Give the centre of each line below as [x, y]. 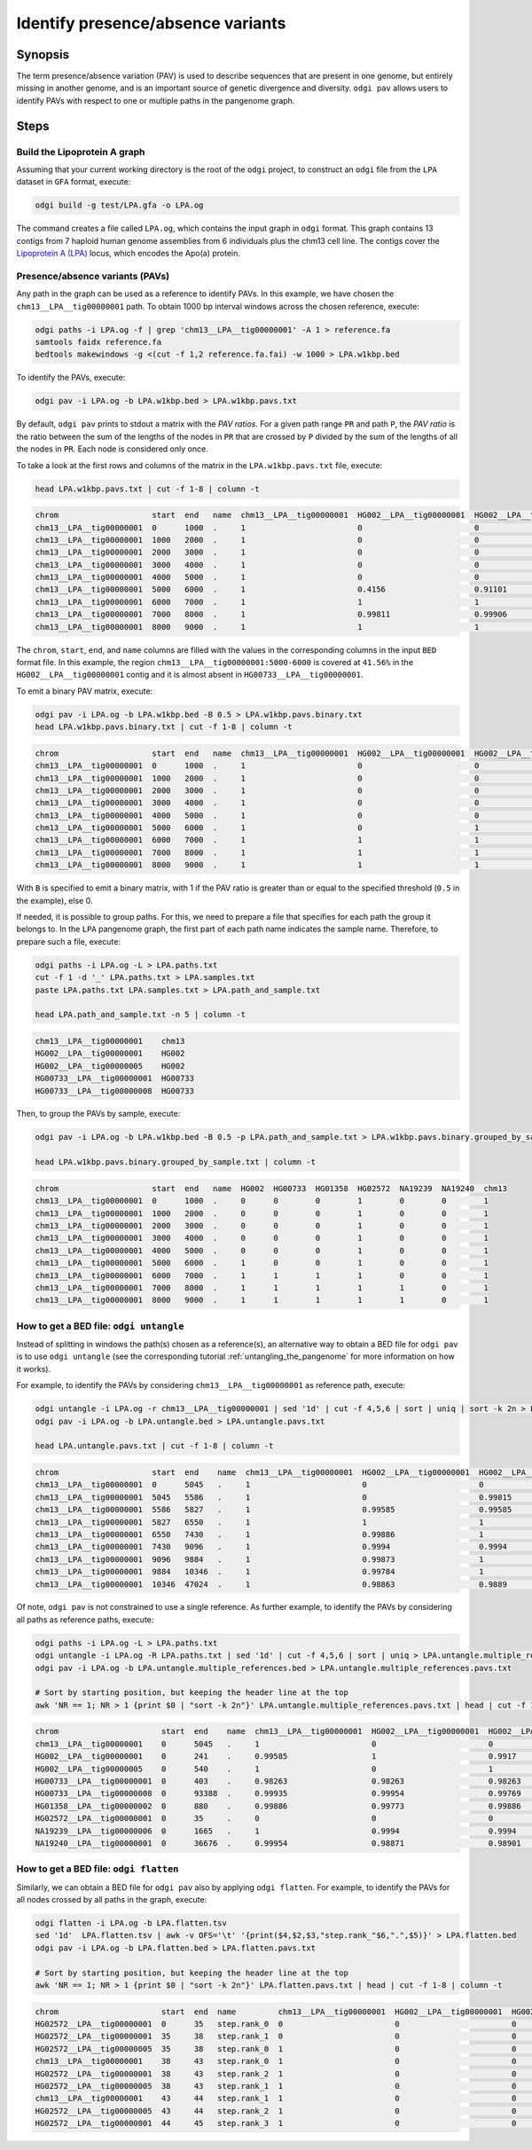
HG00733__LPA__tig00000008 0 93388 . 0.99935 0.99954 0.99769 [278, 1793]
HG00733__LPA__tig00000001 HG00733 [115, 1079]
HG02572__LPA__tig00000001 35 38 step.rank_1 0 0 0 [276, 2036]
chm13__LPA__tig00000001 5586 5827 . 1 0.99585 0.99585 [274, 1510]
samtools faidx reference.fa [98, 342]
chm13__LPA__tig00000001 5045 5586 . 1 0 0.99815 [274, 1497]
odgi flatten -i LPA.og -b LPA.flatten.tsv [131, 1923]
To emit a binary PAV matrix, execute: [85, 691]
